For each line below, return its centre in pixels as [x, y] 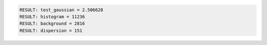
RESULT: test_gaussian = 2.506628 [61, 10]
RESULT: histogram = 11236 [52, 17]
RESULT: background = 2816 [52, 24]
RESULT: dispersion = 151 [51, 30]
